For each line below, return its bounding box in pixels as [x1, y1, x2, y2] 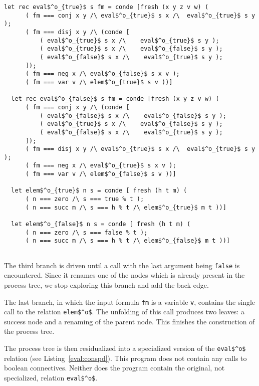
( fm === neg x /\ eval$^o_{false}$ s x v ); [25, 70, 180, 78]
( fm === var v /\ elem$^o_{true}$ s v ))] [25, 78, 173, 86]
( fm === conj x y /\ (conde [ [25, 103, 130, 111]
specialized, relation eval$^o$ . [4, 372, 98, 382]
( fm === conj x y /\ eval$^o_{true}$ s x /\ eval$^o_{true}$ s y [25, 12, 255, 19]
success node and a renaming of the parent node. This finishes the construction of [4, 316, 255, 326]
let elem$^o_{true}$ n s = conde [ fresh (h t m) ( [11, 187, 187, 195]
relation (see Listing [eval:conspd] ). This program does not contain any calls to [4, 352, 247, 363]
